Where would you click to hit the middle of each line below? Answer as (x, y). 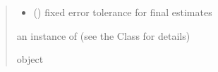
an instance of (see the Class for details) (103, 35)
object (30, 59)
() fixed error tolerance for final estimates (123, 12)
